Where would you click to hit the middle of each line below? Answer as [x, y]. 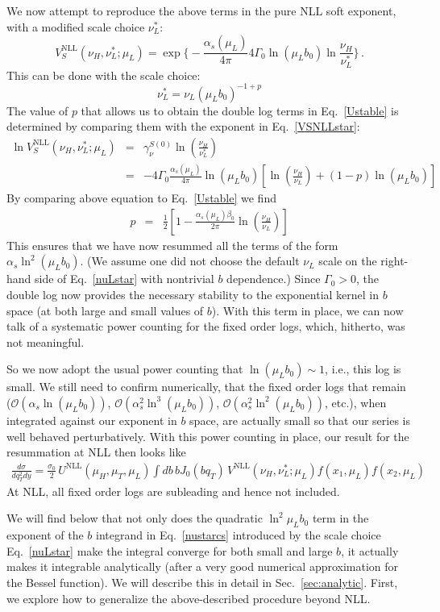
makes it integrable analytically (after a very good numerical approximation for [203, 566]
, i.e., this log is [363, 369]
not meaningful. [46, 341]
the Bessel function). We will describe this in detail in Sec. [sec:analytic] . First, [202, 583]
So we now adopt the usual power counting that [125, 369]
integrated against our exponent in [92, 420]
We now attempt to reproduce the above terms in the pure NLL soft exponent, [201, 10]
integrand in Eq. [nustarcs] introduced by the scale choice [239, 535]
